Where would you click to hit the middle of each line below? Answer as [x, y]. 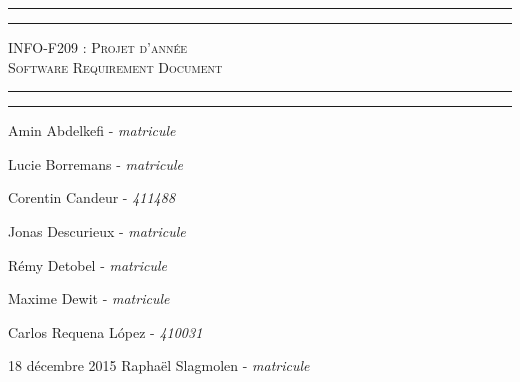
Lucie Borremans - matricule [96, 163]
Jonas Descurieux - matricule [97, 230]
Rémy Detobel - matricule [87, 264]
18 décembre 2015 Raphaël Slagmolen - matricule [159, 365]
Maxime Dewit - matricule [89, 298]
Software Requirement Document [115, 66]
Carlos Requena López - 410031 [105, 331]
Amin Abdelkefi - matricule [92, 130]
